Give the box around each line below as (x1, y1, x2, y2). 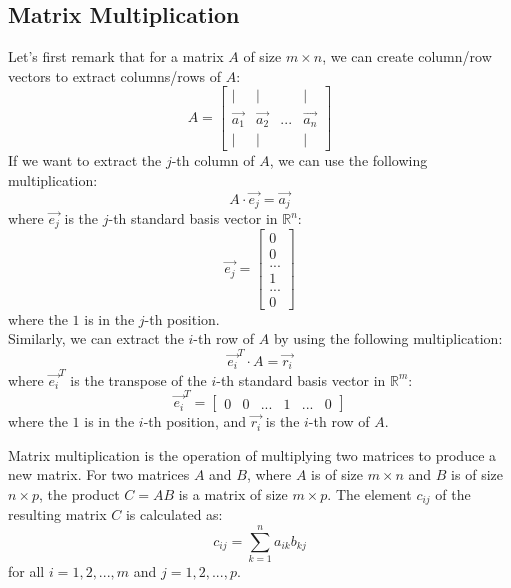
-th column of (171, 150, 255, 171)
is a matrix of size (178, 483, 288, 504)
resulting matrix (8, 504, 107, 525)
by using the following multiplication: (273, 328, 503, 349)
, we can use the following (269, 150, 428, 171)
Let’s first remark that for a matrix (8, 46, 224, 67)
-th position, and (143, 411, 247, 432)
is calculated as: (125, 504, 223, 525)
